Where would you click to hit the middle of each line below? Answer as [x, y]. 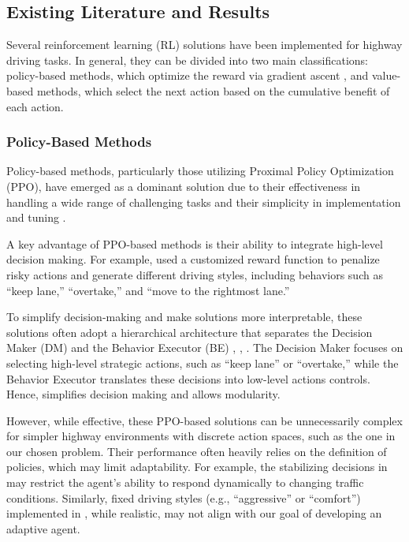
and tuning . [36, 217]
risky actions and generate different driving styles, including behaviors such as [195, 274]
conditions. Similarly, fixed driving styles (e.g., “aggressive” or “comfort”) [184, 497]
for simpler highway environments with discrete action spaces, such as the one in [201, 436]
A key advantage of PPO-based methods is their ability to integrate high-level [195, 243]
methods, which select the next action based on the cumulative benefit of [213, 90]
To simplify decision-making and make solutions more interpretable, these [184, 317]
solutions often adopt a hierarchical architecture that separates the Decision [190, 332]
